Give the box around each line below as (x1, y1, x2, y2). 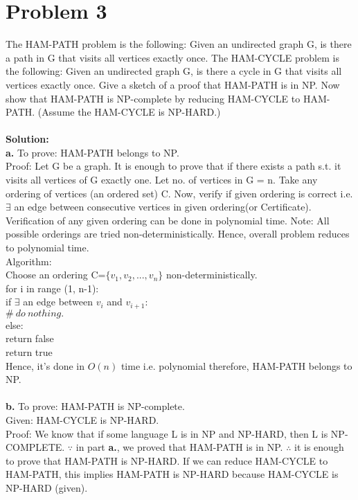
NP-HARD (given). (6, 480, 88, 494)
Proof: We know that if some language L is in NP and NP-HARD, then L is (6, 426, 328, 440)
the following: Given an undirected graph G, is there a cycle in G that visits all (6, 64, 342, 78)
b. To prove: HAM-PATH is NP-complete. (6, 399, 185, 413)
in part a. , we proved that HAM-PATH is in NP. (75, 440, 283, 454)
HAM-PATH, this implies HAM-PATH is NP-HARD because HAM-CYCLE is (6, 467, 339, 481)
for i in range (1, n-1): (6, 280, 99, 295)
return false (6, 331, 54, 346)
